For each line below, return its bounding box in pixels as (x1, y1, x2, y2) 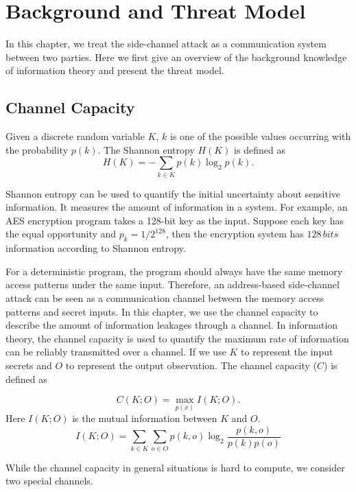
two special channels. (5, 473, 93, 488)
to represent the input (241, 344, 333, 359)
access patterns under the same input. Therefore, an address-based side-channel (5, 277, 340, 292)
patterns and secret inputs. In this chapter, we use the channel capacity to (5, 304, 318, 318)
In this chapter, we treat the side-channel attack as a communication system (5, 36, 327, 51)
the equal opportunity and (5, 226, 117, 241)
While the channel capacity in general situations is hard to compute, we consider (5, 460, 345, 474)
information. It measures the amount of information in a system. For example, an (5, 200, 348, 214)
